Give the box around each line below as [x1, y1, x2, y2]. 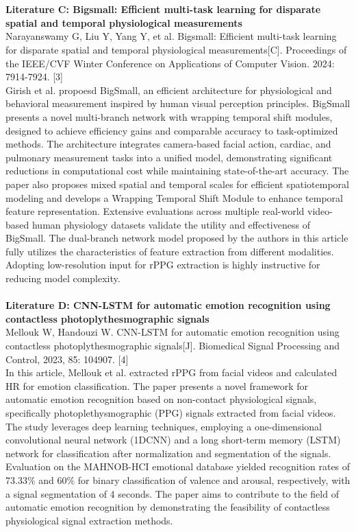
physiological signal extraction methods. [5, 513, 173, 527]
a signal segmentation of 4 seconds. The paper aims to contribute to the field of [5, 486, 339, 500]
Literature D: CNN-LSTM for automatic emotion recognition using [5, 298, 331, 312]
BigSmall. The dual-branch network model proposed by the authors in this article [5, 231, 348, 245]
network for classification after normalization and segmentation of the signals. [5, 446, 331, 460]
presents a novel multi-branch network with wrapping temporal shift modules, [5, 109, 333, 124]
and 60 [38, 472, 67, 487]
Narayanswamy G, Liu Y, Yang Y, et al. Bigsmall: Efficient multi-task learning [5, 29, 337, 43]
